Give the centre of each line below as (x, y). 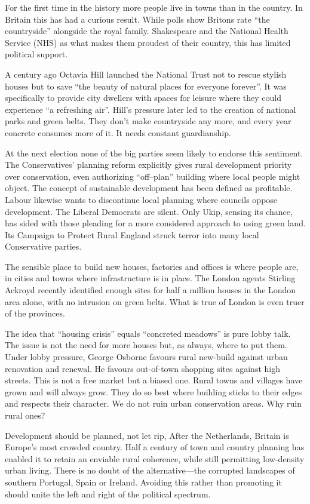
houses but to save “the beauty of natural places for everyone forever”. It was (146, 86)
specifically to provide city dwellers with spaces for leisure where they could (143, 98)
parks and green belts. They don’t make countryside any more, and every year (148, 121)
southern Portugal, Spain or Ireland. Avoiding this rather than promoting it (143, 482)
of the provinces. (35, 313)
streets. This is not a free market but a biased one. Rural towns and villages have (154, 380)
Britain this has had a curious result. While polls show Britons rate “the (137, 19)
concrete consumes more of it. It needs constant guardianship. (118, 132)
